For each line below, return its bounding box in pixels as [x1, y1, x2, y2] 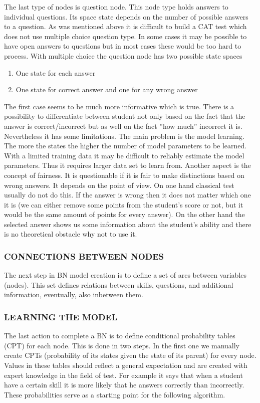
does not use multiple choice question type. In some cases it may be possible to [4, 31, 247, 41]
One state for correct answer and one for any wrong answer [16, 84, 198, 95]
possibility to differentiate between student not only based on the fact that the [4, 111, 245, 121]
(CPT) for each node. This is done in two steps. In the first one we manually [4, 340, 240, 350]
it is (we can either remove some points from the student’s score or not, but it [4, 199, 243, 210]
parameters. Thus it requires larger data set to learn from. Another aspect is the [4, 160, 251, 170]
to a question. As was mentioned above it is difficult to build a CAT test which [4, 21, 247, 32]
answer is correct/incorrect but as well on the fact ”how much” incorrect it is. [4, 120, 242, 131]
